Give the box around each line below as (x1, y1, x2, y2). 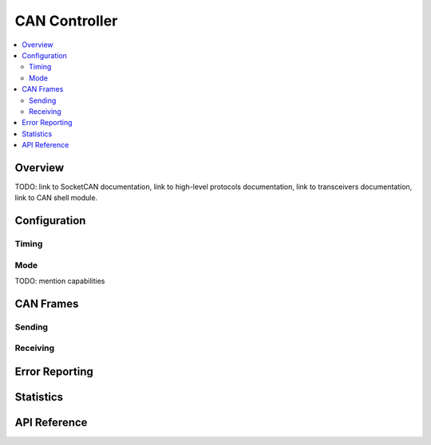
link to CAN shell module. (14, 193, 98, 203)
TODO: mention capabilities (14, 276, 105, 286)
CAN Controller (14, 12, 118, 30)
